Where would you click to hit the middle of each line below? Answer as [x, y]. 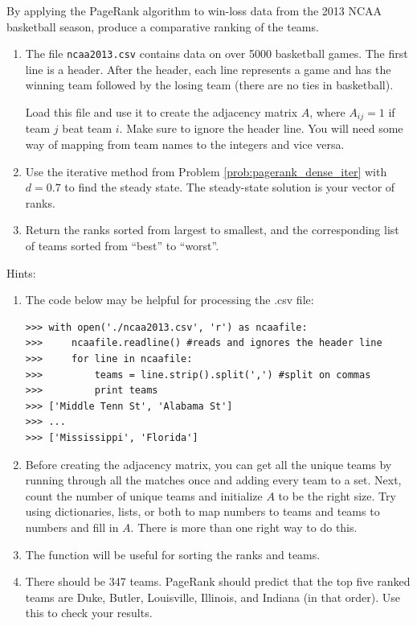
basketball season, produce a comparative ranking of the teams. [163, 26]
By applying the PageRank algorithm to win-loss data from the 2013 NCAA [194, 10]
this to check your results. [89, 613]
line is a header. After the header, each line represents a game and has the [208, 69]
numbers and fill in [72, 527]
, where [327, 112]
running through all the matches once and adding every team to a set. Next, [213, 480]
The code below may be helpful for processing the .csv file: [170, 300]
